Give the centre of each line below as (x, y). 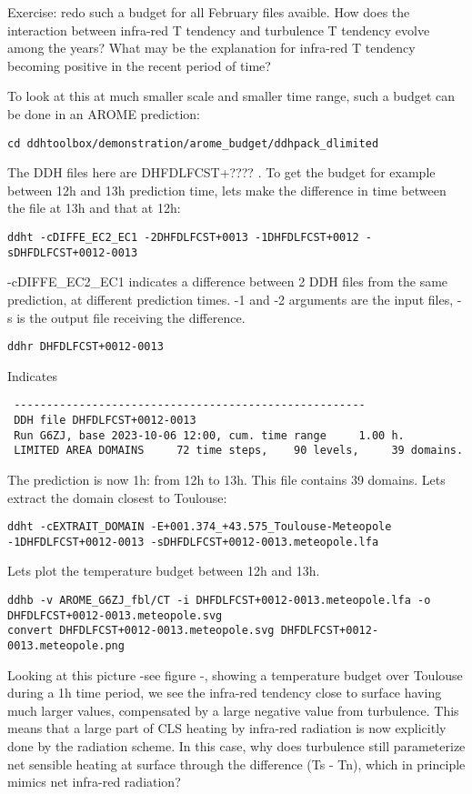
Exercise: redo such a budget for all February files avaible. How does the (209, 12)
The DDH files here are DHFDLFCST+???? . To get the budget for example (221, 172)
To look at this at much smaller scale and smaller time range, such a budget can (231, 96)
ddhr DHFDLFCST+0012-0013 (85, 347)
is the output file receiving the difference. (131, 317)
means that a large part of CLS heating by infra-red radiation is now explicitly (227, 728)
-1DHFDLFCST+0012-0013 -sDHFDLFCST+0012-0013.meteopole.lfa (193, 542)
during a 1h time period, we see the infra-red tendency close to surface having (225, 693)
